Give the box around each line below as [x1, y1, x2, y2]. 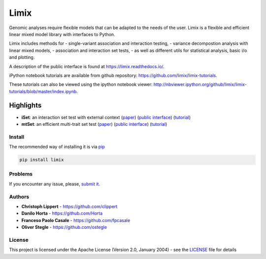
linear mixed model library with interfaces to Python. [9, 31, 115, 37]
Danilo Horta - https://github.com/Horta [21, 210, 103, 217]
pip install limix [19, 157, 64, 163]
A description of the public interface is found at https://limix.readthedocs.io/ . [9, 63, 165, 69]
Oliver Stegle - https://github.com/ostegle [21, 224, 107, 230]
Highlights [9, 101, 42, 110]
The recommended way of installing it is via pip [9, 144, 105, 150]
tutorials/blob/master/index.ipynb [9, 88, 77, 94]
